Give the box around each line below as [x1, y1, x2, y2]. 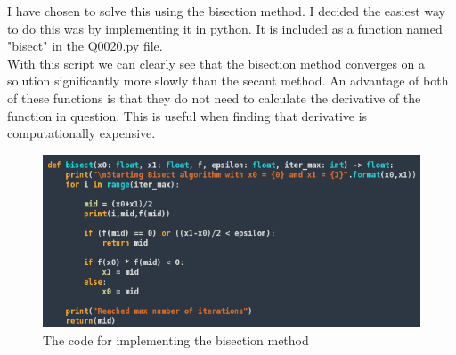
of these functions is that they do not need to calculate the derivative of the [7, 88, 421, 107]
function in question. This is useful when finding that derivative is [7, 106, 368, 125]
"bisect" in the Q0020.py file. [7, 36, 163, 55]
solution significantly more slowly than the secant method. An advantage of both [7, 71, 449, 90]
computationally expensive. [7, 124, 156, 142]
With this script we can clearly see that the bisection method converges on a [7, 53, 426, 72]
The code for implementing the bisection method [43, 330, 309, 349]
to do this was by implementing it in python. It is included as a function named [7, 19, 443, 37]
